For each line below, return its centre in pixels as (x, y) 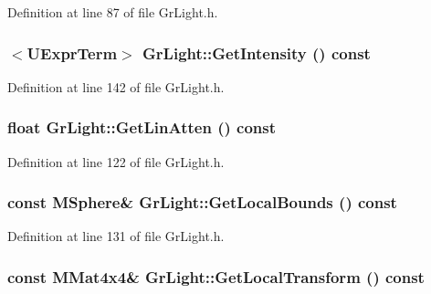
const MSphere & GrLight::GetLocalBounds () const (202, 202)
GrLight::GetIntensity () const (257, 52)
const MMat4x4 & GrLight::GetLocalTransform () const (216, 276)
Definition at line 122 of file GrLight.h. (116, 161)
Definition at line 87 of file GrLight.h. (113, 12)
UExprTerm (72, 52)
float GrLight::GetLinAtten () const (142, 127)
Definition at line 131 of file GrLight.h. (116, 236)
